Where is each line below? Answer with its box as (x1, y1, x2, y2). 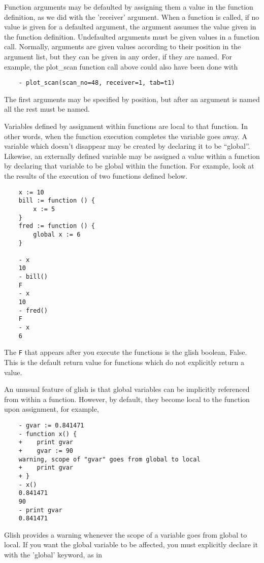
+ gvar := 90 (18, 447, 74, 454)
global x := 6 (33, 230, 81, 238)
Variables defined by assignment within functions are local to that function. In (4, 121, 248, 131)
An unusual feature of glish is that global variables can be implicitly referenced (4, 384, 250, 394)
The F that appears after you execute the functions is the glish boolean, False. (4, 347, 247, 357)
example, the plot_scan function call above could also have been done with (4, 61, 238, 72)
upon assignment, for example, (4, 404, 99, 414)
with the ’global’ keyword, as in (4, 549, 103, 560)
